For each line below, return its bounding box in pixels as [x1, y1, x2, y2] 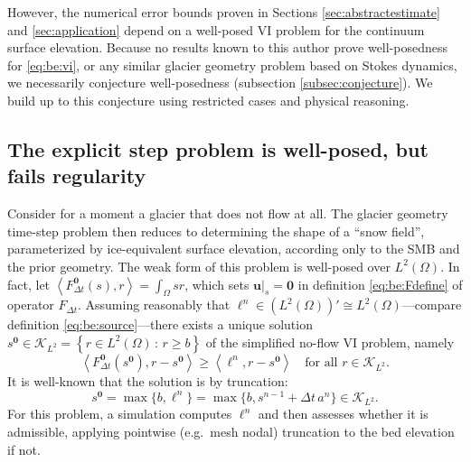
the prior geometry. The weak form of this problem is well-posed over [7, 256, 391, 275]
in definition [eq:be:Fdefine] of [297, 274, 463, 293]
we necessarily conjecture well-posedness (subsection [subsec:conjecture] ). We [7, 73, 433, 92]
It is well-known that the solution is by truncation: [7, 371, 288, 390]
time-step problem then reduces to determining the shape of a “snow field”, [7, 221, 425, 240]
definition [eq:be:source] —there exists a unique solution [7, 315, 313, 334]
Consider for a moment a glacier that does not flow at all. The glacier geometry [7, 204, 448, 223]
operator [7, 295, 54, 314]
